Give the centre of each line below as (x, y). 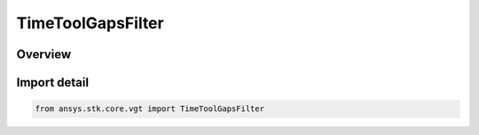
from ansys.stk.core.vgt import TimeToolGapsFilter (150, 109)
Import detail (52, 82)
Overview (44, 54)
